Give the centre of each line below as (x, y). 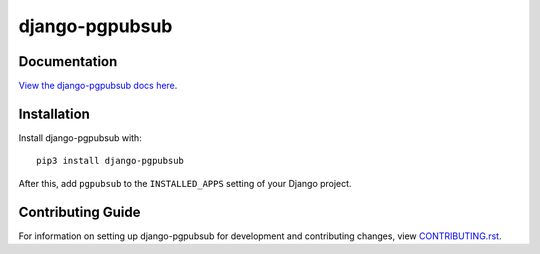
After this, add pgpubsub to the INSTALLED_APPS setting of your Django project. (185, 183)
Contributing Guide (79, 211)
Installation (54, 113)
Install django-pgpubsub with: (80, 137)
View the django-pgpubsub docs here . (98, 86)
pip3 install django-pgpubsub (110, 161)
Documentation (68, 61)
